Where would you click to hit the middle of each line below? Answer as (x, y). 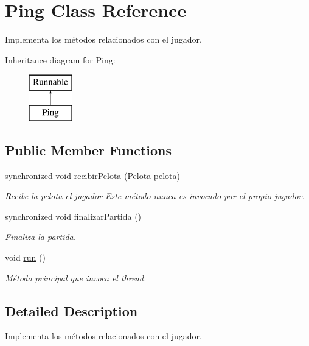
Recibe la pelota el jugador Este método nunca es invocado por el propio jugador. (155, 196)
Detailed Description (71, 310)
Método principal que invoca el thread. (76, 277)
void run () (25, 257)
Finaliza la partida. (41, 237)
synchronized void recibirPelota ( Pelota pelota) (93, 175)
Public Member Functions (88, 150)
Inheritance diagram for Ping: (60, 59)
